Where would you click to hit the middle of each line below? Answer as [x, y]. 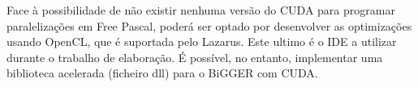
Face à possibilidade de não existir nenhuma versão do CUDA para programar [201, 10]
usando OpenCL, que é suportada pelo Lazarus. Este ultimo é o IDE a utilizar [202, 41]
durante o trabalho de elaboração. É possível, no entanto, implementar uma [195, 57]
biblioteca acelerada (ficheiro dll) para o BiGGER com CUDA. [162, 73]
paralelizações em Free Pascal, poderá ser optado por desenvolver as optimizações [209, 25]
